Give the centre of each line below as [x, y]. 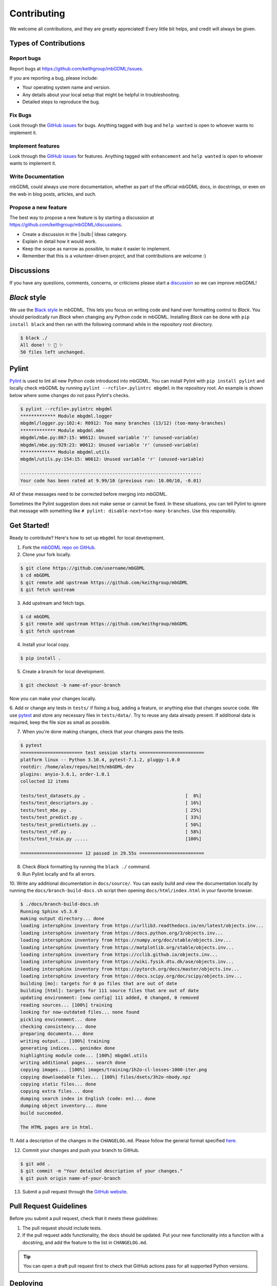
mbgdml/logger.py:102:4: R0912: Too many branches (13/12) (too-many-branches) [123, 423]
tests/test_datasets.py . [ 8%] [111, 796]
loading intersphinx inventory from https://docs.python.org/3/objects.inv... [122, 933]
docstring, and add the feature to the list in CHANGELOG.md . [85, 1242]
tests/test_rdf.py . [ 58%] [111, 832]
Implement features [35, 146]
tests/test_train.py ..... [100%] [111, 839]
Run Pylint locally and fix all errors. [59, 874]
